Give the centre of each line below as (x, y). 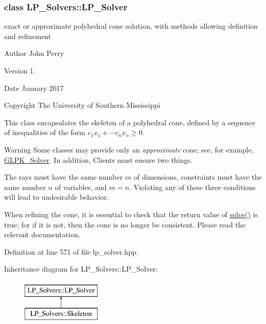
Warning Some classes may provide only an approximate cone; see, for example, (129, 149)
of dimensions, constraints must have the (198, 177)
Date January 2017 (34, 88)
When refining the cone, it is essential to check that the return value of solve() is (131, 214)
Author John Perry (34, 53)
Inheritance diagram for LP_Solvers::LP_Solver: (81, 269)
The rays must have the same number (63, 177)
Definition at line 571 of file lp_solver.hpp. (71, 251)
